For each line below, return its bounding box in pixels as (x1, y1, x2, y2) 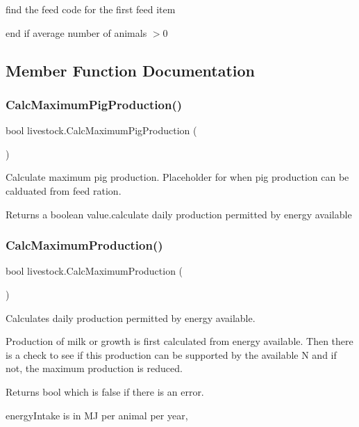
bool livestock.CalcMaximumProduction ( (6, 264, 183, 278)
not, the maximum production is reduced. (6, 361, 183, 376)
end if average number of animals (6, 25, 147, 40)
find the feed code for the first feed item (6, 2, 176, 16)
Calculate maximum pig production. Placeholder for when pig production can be (6, 170, 349, 184)
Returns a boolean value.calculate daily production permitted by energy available (6, 207, 352, 221)
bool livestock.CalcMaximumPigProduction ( (6, 123, 197, 138)
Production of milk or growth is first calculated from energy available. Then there (6, 334, 353, 348)
